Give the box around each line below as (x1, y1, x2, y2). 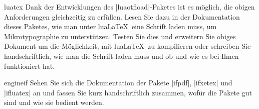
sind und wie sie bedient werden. (4, 97, 104, 107)
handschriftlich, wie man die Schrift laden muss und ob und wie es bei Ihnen (4, 50, 239, 61)
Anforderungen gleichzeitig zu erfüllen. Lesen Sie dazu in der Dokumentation (4, 11, 240, 22)
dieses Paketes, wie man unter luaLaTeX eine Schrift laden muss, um (4, 21, 217, 32)
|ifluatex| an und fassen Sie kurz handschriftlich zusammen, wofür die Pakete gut (4, 87, 252, 97)
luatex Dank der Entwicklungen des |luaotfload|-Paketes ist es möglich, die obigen (4, 2, 255, 12)
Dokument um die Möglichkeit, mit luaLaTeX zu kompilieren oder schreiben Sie (4, 41, 251, 51)
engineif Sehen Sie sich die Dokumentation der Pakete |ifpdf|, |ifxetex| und (4, 77, 232, 88)
